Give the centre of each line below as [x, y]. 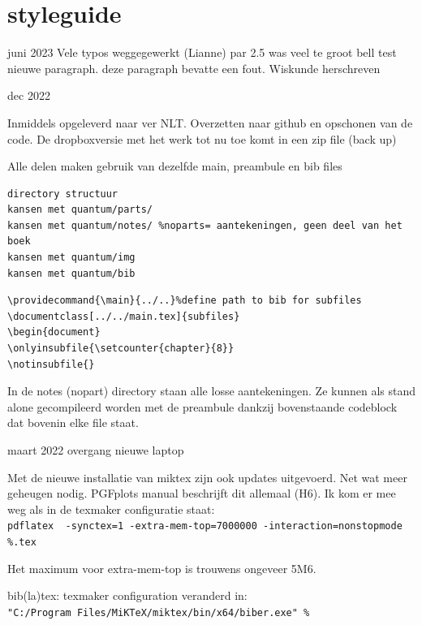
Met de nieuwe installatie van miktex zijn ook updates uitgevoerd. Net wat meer [207, 477]
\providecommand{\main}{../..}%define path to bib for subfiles [185, 301]
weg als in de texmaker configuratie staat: [111, 509]
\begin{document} [54, 332]
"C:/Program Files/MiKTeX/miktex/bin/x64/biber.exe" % [159, 612]
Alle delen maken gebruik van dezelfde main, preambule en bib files [175, 166]
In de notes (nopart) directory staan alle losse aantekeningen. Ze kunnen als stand [212, 391]
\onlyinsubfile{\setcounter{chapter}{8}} [121, 349]
